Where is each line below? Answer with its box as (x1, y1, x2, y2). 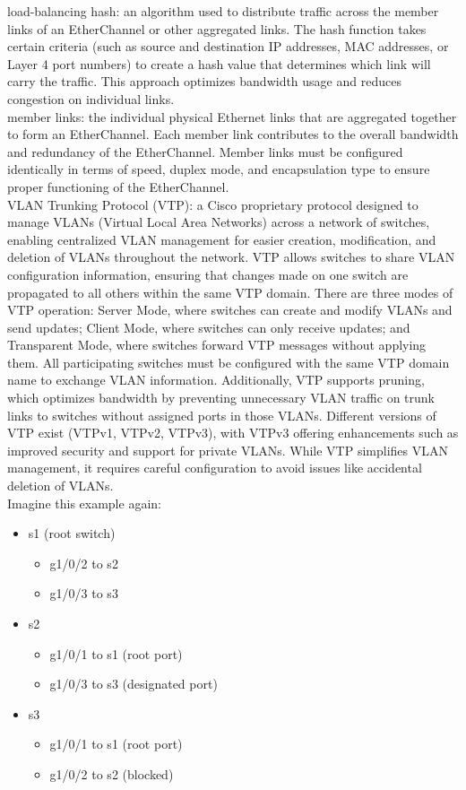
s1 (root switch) (28, 524, 116, 543)
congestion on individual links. (7, 89, 175, 108)
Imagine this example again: (7, 493, 161, 512)
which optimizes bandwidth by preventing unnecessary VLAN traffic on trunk (7, 388, 435, 407)
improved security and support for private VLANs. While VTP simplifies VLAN (7, 440, 448, 459)
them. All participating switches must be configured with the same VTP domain (7, 352, 450, 371)
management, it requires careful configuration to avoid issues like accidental (7, 458, 422, 477)
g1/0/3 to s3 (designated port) (49, 674, 218, 693)
